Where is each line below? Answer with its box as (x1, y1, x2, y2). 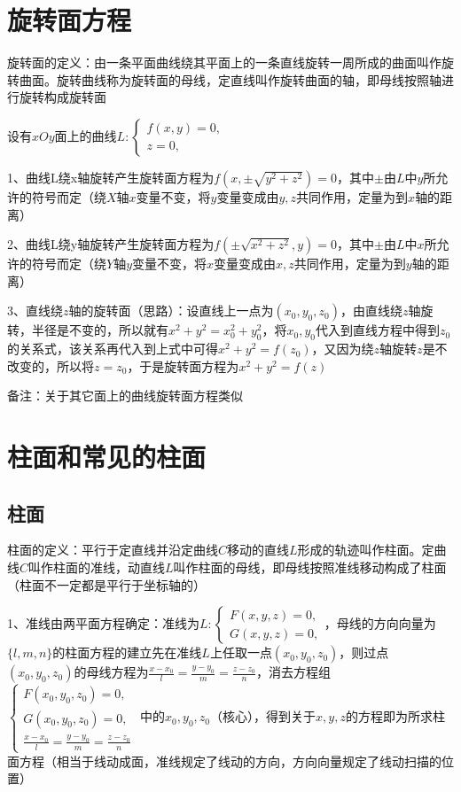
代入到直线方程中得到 (315, 321, 440, 339)
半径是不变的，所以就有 (31, 321, 168, 339)
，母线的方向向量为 (324, 614, 436, 633)
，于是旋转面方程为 (127, 356, 239, 375)
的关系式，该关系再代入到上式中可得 (7, 339, 218, 358)
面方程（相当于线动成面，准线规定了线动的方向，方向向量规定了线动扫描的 (7, 751, 441, 770)
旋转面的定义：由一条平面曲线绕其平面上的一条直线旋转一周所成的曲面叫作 (7, 53, 441, 72)
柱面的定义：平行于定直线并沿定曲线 (7, 540, 218, 559)
